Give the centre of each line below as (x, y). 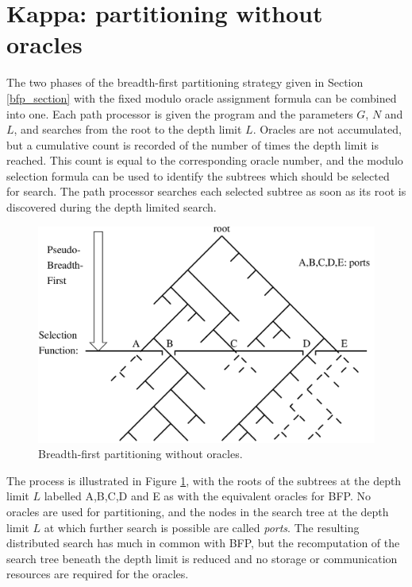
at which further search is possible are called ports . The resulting (202, 527)
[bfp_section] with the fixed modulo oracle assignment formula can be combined (202, 97)
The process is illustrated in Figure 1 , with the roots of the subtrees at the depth (204, 480)
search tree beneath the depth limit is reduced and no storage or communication (202, 558)
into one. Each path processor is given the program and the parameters (180, 113)
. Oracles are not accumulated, (327, 129)
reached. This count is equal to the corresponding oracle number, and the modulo (205, 160)
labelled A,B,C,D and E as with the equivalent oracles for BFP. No (207, 496)
